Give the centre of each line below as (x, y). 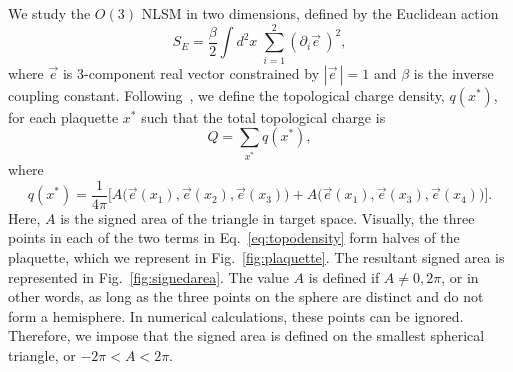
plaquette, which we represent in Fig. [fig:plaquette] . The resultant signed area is (256, 257)
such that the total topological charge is (263, 116)
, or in (460, 276)
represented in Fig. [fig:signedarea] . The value (148, 276)
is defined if (344, 276)
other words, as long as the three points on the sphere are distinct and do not (246, 296)
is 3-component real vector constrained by (191, 72)
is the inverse (453, 72)
